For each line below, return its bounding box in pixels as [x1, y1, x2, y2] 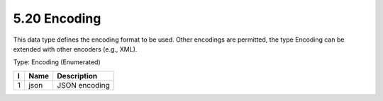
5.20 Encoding [13, 11, 101, 26]
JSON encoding [57, 80, 110, 90]
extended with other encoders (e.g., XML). [13, 44, 138, 53]
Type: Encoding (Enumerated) [13, 58, 101, 66]
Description [57, 71, 98, 81]
